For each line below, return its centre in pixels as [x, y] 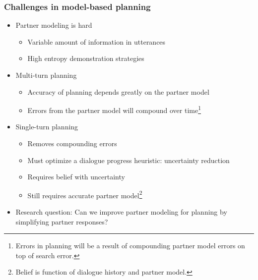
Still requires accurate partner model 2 [85, 194]
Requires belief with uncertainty [76, 177]
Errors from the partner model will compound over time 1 [114, 109]
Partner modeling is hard [54, 25]
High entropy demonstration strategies [86, 58]
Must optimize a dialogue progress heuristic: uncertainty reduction [129, 160]
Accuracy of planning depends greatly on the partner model [118, 91]
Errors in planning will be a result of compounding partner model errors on [130, 246]
